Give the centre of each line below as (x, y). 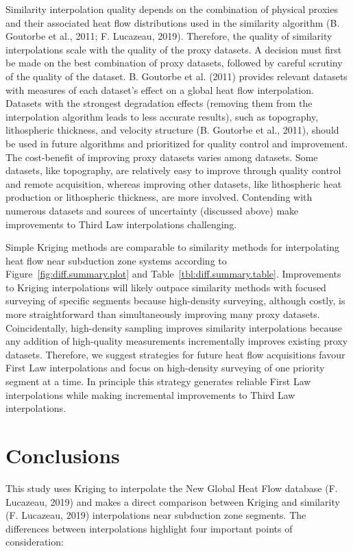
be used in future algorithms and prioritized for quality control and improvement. (177, 143)
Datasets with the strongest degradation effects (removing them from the (159, 103)
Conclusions (63, 455)
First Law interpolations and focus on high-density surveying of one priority (165, 368)
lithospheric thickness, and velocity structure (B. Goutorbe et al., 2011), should (172, 130)
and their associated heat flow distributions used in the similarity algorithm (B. (173, 22)
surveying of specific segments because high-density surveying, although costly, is (175, 301)
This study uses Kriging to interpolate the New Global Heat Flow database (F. (172, 488)
